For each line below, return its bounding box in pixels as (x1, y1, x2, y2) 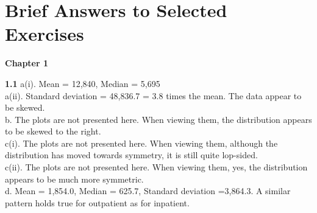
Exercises (5, 21, 84, 46)
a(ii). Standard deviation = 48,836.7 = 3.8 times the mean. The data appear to (5, 89, 302, 102)
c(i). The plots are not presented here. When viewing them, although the (5, 136, 278, 149)
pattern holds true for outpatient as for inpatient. (5, 196, 190, 209)
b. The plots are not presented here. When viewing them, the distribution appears (5, 113, 312, 125)
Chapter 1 (5, 57, 49, 69)
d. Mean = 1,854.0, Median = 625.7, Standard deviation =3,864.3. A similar (5, 184, 291, 197)
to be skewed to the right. (5, 125, 101, 138)
